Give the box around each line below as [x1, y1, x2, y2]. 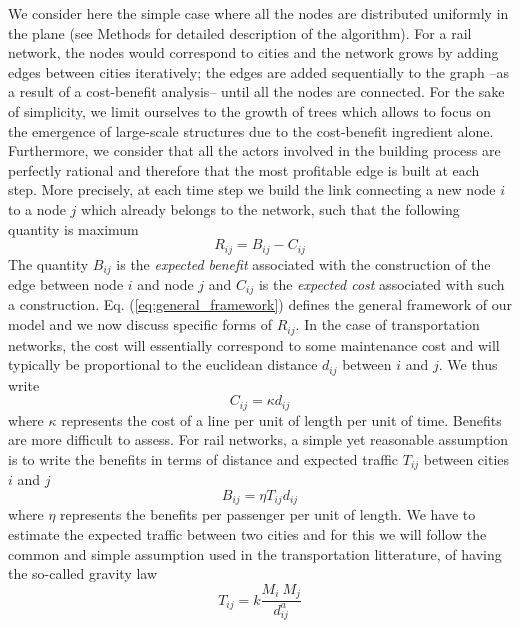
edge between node [8, 274, 124, 295]
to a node [8, 198, 66, 219]
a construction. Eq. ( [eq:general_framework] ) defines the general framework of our [8, 294, 512, 315]
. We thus [438, 354, 498, 375]
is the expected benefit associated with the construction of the [116, 253, 491, 274]
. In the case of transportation [295, 314, 480, 335]
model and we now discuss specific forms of [8, 314, 273, 335]
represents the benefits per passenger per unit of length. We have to [60, 504, 476, 525]
